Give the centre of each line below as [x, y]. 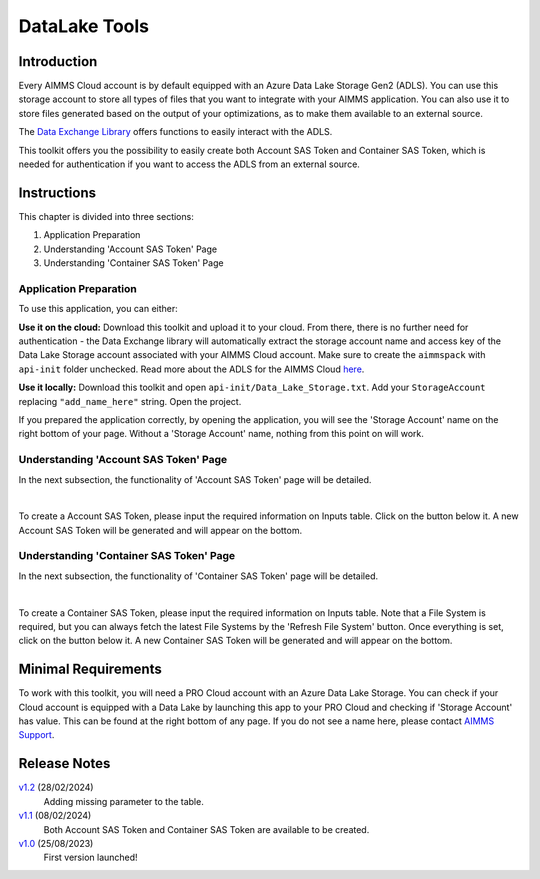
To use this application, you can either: [98, 309]
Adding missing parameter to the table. [123, 801]
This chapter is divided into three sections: [106, 216]
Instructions [57, 192]
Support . [36, 735]
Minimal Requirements [90, 669]
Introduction [58, 61]
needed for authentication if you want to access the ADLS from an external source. [189, 164]
